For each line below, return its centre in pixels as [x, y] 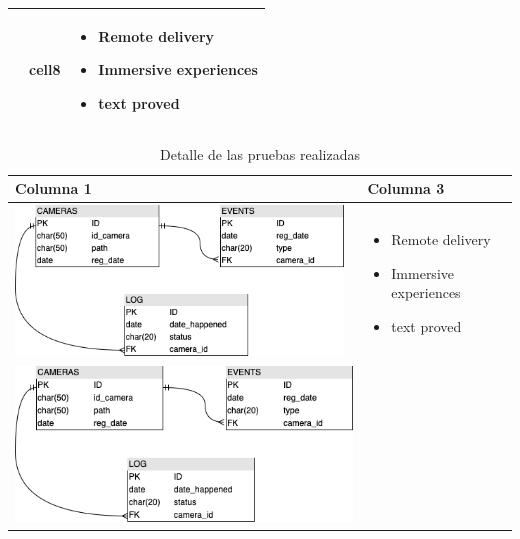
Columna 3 [406, 188]
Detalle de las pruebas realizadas [260, 153]
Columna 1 [53, 188]
